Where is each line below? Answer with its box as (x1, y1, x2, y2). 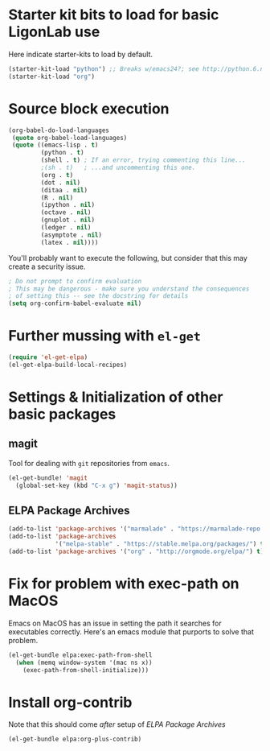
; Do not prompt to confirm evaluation (8, 277, 142, 285)
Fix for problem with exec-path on (8, 575, 239, 593)
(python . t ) (40, 149, 84, 157)
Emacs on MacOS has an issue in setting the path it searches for (8, 618, 223, 628)
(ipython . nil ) (40, 201, 95, 209)
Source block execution (8, 99, 170, 118)
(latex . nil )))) (40, 238, 99, 246)
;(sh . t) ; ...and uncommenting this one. (40, 163, 196, 171)
